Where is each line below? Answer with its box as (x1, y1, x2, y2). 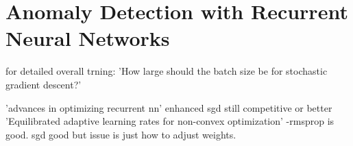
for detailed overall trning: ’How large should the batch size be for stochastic (5, 64, 328, 78)
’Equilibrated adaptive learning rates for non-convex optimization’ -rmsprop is (5, 114, 334, 128)
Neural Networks (5, 24, 170, 52)
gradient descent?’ (5, 77, 82, 91)
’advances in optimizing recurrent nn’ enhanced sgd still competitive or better (5, 100, 332, 114)
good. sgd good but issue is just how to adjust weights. (5, 127, 236, 141)
